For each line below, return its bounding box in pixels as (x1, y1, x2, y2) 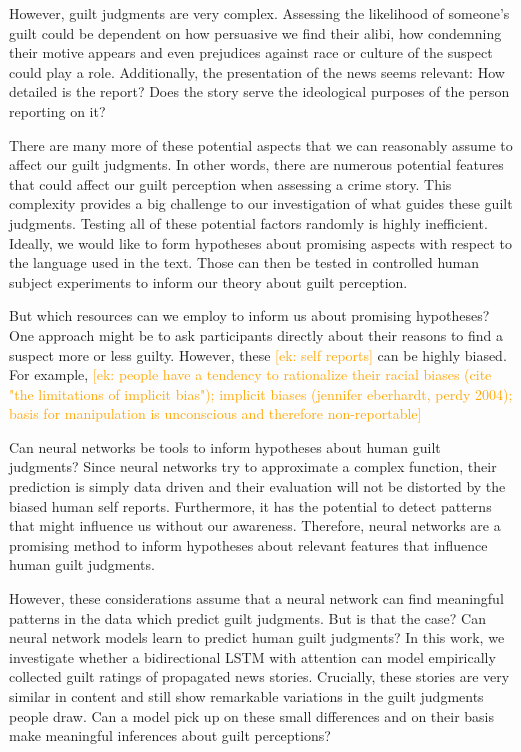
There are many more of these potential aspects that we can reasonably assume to (9, 134, 513, 155)
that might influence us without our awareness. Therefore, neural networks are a (9, 515, 501, 536)
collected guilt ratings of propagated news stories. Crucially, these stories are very (9, 666, 510, 687)
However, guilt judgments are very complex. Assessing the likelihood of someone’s (9, 3, 510, 23)
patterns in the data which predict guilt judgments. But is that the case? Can (9, 607, 486, 628)
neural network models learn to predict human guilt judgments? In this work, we (9, 627, 505, 648)
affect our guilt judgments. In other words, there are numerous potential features (9, 154, 504, 175)
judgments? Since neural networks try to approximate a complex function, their (9, 456, 497, 477)
